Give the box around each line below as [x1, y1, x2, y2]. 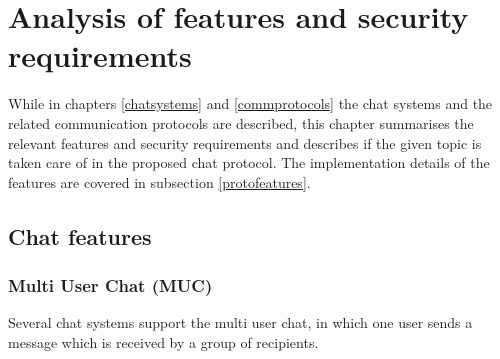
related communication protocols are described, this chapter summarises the [8, 112, 474, 133]
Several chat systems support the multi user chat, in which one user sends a [8, 312, 473, 333]
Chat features [8, 220, 152, 251]
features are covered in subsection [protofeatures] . [8, 171, 311, 192]
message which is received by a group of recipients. [8, 331, 319, 352]
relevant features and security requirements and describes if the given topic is [8, 132, 482, 153]
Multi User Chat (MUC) [8, 272, 213, 297]
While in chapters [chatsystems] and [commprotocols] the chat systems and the [8, 93, 493, 114]
